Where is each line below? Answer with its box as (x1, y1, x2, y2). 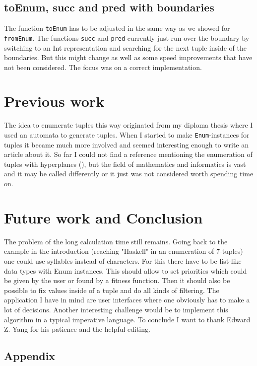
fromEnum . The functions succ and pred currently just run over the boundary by (4, 32, 250, 43)
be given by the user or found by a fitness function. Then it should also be (4, 275, 230, 286)
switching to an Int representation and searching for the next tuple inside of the (4, 42, 247, 53)
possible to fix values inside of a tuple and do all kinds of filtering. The (4, 285, 219, 295)
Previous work (4, 91, 105, 111)
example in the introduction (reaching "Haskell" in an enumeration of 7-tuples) (4, 246, 243, 256)
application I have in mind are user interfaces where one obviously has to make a (4, 294, 250, 305)
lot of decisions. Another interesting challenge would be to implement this (4, 304, 228, 314)
